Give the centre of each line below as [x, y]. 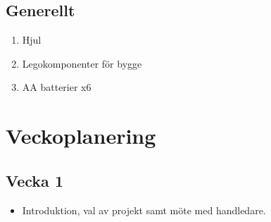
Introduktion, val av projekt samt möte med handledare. [144, 210]
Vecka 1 [34, 180]
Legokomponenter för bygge [82, 63]
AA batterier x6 [57, 87]
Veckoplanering [81, 136]
